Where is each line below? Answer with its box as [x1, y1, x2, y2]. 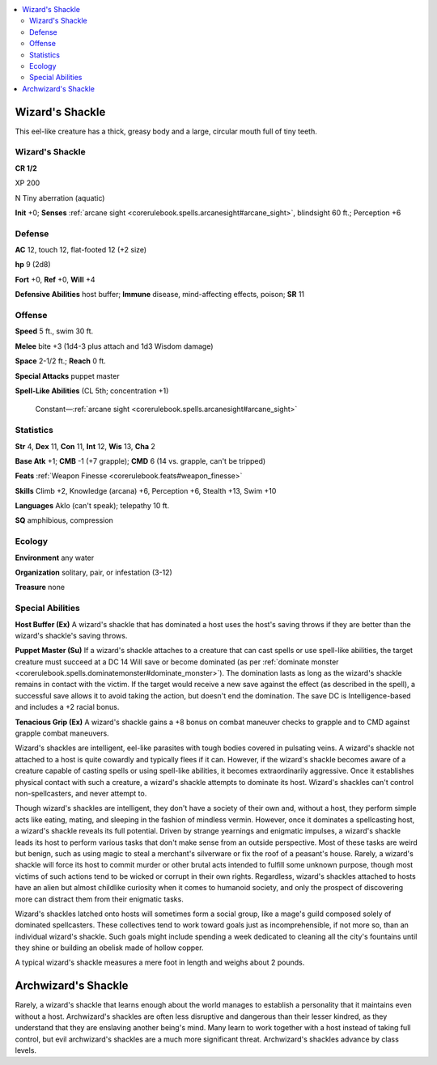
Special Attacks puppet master [15, 371, 121, 380]
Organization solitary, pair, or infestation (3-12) [15, 567, 173, 577]
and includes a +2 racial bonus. [15, 702, 120, 712]
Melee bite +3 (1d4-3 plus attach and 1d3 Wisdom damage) [15, 341, 214, 351]
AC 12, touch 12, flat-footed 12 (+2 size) [15, 245, 147, 255]
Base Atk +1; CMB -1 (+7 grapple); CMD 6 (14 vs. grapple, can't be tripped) [15, 456, 266, 465]
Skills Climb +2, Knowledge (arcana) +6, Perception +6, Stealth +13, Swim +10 [15, 486, 277, 495]
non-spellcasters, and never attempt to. [15, 788, 147, 798]
